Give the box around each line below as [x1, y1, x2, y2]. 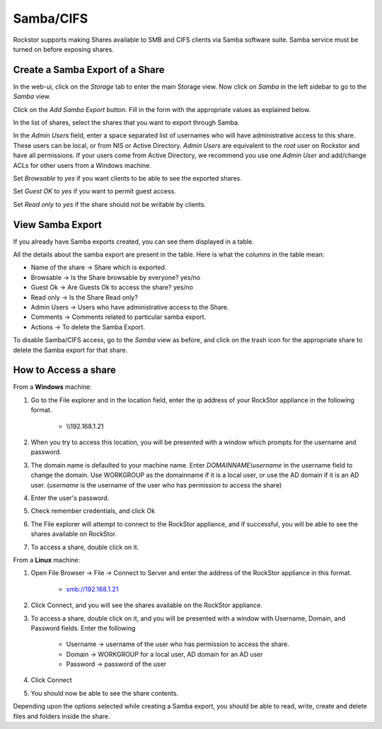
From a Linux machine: [13, 555, 81, 564]
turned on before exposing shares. [13, 45, 115, 53]
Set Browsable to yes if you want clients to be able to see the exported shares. [13, 174, 242, 182]
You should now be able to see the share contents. [30, 689, 179, 697]
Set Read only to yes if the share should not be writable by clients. [13, 200, 207, 208]
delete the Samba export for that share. [13, 346, 128, 354]
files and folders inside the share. [13, 712, 110, 720]
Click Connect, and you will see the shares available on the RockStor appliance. [30, 601, 263, 609]
